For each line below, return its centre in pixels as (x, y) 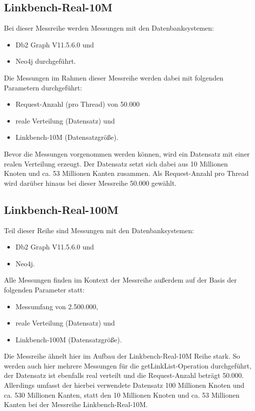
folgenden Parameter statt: (44, 289)
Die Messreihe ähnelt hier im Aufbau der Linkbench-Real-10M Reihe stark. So (122, 356)
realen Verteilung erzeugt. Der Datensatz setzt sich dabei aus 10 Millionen (116, 163)
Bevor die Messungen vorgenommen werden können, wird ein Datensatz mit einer (127, 153)
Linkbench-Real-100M (61, 209)
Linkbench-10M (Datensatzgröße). (67, 137)
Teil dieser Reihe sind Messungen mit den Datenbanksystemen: (99, 230)
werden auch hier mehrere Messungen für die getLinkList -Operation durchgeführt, (128, 365)
